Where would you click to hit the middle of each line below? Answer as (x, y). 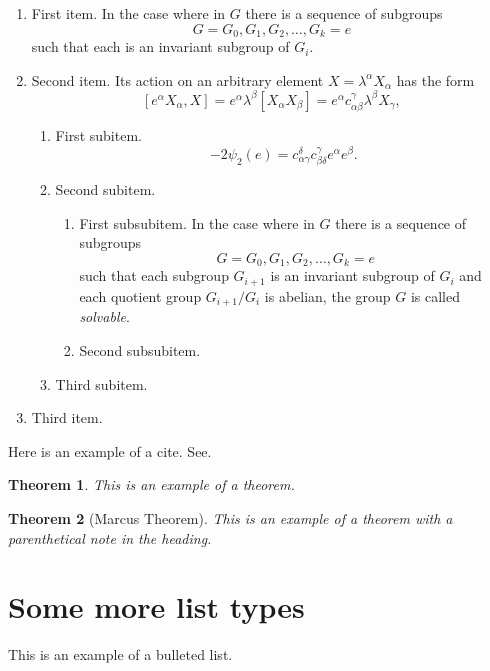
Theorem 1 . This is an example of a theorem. (151, 484)
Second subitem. (105, 189)
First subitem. (98, 135)
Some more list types (156, 606)
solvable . (104, 316)
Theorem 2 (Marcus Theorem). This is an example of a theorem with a (230, 517)
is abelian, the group (327, 295)
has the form (435, 79)
